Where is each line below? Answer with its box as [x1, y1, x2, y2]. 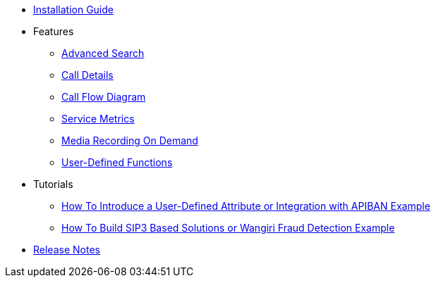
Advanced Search [61, 47, 145, 59]
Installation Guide [33, 4, 114, 15]
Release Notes [33, 244, 100, 256]
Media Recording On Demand [61, 134, 198, 146]
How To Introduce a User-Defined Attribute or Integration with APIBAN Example [61, 200, 430, 212]
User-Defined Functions [61, 156, 173, 168]
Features [33, 25, 74, 37]
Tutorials [33, 178, 73, 190]
